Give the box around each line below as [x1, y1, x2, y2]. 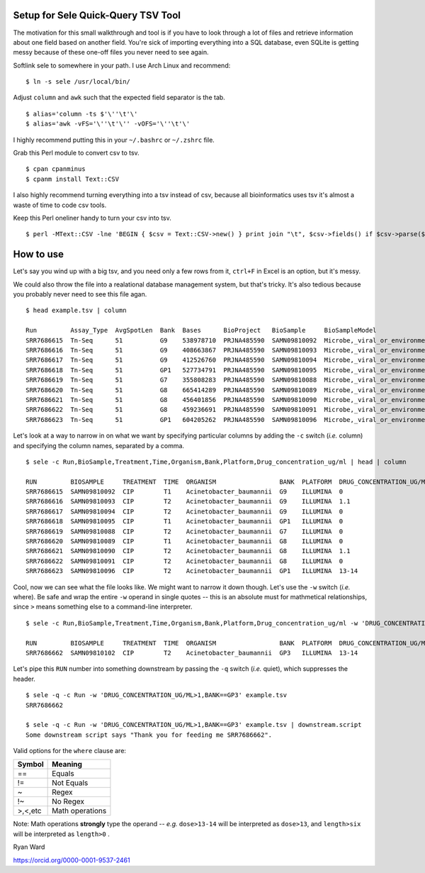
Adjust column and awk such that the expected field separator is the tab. [13, 93, 226, 102]
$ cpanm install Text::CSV [25, 174, 120, 183]
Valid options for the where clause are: [13, 747, 127, 755]
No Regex [52, 796, 85, 806]
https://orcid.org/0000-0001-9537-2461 [13, 855, 130, 864]
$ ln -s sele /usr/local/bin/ [25, 78, 131, 86]
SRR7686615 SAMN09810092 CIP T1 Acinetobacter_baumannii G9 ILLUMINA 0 [25, 488, 344, 496]
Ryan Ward [13, 843, 45, 851]
